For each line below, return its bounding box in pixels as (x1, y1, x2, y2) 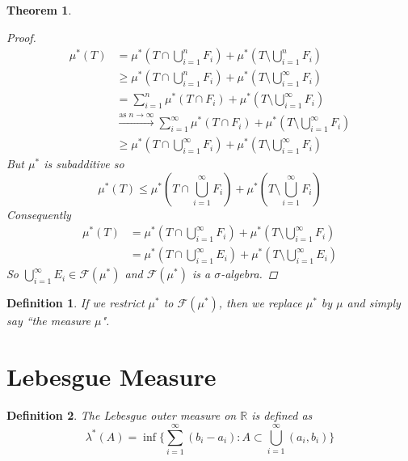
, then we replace (218, 294, 302, 311)
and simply (347, 294, 401, 311)
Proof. (6, 28, 36, 45)
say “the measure (6, 312, 91, 329)
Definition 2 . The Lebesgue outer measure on (6, 407, 237, 424)
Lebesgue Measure (6, 360, 217, 393)
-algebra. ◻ (221, 265, 278, 282)
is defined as (251, 407, 313, 424)
